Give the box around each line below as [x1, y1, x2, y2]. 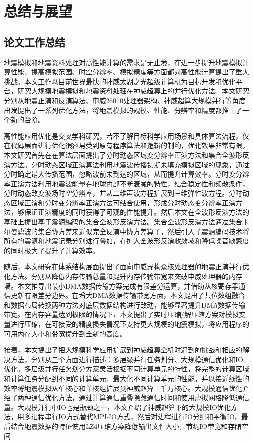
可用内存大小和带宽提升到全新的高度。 [4, 328, 126, 338]
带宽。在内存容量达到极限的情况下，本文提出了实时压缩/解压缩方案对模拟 [4, 309, 239, 319]
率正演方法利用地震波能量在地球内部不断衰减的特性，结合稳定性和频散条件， [4, 178, 249, 188]
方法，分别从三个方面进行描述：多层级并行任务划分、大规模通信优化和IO [10, 354, 243, 364]
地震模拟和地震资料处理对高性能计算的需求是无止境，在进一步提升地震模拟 [4, 57, 242, 67]
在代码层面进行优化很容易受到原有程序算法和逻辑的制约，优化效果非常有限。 [4, 140, 249, 150]
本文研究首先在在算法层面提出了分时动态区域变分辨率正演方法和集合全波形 [4, 149, 242, 160]
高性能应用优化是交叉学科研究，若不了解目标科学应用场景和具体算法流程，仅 [4, 130, 249, 141]
